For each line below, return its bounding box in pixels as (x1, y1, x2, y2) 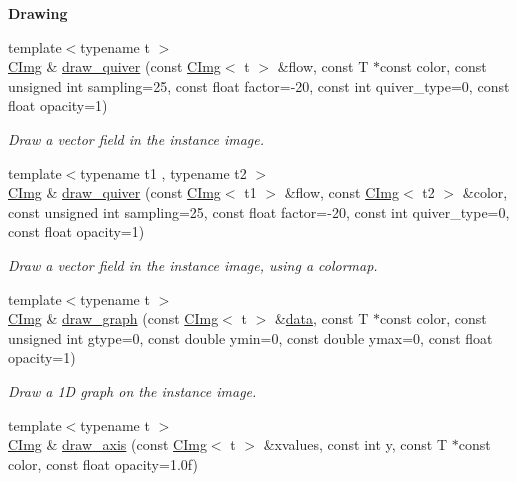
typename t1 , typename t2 (80, 162, 247, 183)
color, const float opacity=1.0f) (8, 453, 198, 474)
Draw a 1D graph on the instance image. (8, 380, 257, 401)
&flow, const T (277, 56, 369, 77)
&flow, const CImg (284, 182, 400, 203)
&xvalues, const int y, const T (263, 434, 448, 455)
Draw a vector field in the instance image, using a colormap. (8, 254, 378, 275)
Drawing (8, 3, 68, 23)
